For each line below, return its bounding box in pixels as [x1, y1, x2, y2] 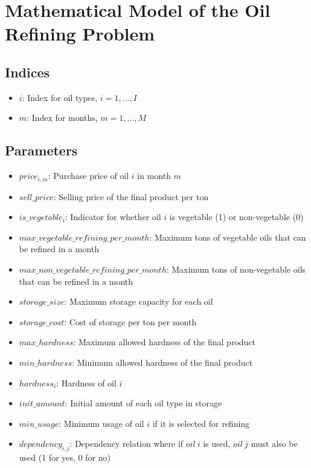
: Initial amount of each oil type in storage [65, 397, 222, 409]
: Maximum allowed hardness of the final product [73, 336, 256, 348]
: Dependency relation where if [69, 437, 184, 450]
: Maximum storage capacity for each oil [64, 295, 213, 308]
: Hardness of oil [56, 376, 117, 389]
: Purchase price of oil [48, 169, 129, 182]
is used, [203, 437, 231, 450]
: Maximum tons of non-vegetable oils [166, 262, 306, 275]
